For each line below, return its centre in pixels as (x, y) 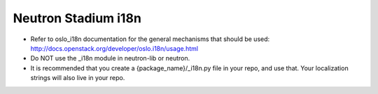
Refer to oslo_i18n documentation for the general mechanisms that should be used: (150, 39)
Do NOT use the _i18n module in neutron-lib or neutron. (110, 58)
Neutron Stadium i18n (77, 18)
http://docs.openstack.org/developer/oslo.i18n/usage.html (114, 48)
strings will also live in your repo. (78, 78)
